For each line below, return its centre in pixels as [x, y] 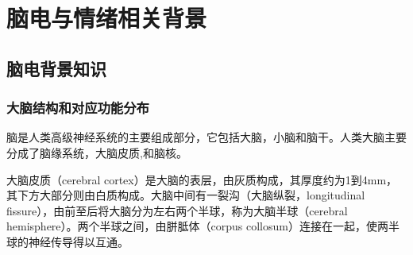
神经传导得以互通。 [78, 241]
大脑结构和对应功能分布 [78, 108]
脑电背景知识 [56, 68]
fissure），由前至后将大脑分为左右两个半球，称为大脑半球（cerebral [177, 210]
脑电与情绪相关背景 [107, 18]
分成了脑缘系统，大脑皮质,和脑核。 [97, 152]
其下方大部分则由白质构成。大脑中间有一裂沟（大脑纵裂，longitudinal [186, 195]
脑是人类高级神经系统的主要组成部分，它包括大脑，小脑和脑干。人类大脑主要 [206, 137]
